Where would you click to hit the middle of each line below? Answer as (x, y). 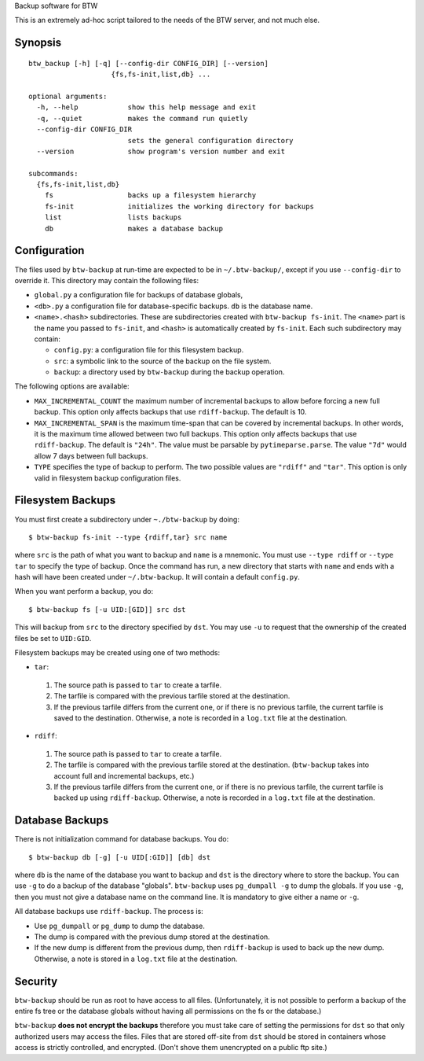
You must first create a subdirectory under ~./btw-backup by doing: (127, 519)
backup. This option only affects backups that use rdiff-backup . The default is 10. (170, 412)
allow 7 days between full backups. (91, 455)
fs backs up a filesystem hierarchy (150, 195)
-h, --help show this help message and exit (146, 107)
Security (36, 981)
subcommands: (53, 173)
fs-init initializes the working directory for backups (179, 206)
